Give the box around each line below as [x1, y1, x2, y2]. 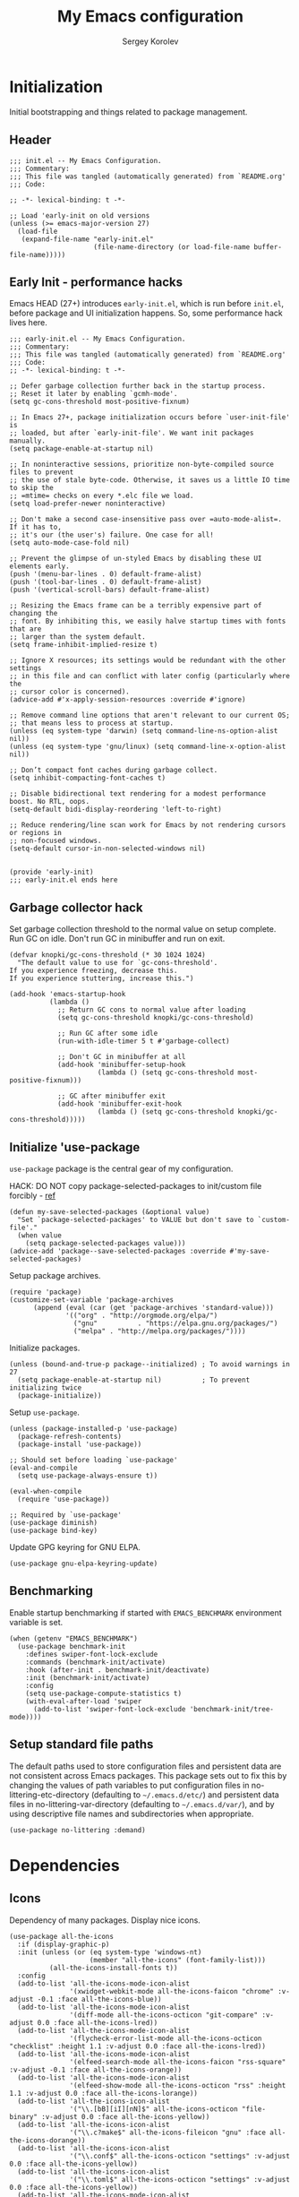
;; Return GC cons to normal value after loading [56, 1005, 246, 1014]
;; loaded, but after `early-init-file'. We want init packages [9, 428, 254, 438]
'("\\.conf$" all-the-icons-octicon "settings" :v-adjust [69, 2151, 291, 2160]
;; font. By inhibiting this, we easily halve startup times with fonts [9, 616, 286, 626]
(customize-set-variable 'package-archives [9, 1295, 175, 1305]
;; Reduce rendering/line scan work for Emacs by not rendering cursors [9, 821, 286, 830]
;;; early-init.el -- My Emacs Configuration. [9, 334, 186, 344]
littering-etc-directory [9, 1789, 90, 1800]
